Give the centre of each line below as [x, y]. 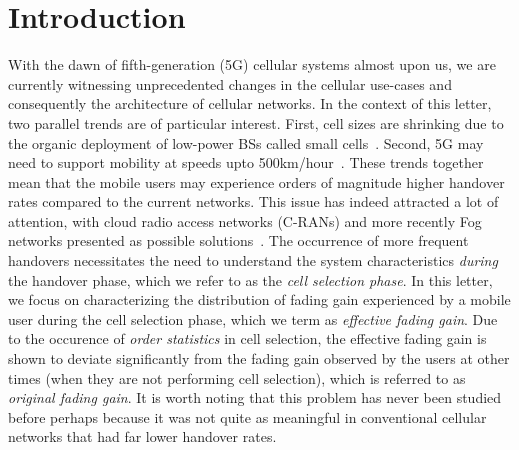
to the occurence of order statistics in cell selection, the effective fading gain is [247, 338]
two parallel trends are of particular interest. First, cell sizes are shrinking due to [256, 122]
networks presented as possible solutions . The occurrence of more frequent [238, 240]
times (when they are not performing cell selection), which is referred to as [237, 377]
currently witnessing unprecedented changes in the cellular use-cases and [230, 83]
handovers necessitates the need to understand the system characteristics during [253, 260]
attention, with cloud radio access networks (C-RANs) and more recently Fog [245, 220]
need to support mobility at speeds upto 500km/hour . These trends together [246, 162]
